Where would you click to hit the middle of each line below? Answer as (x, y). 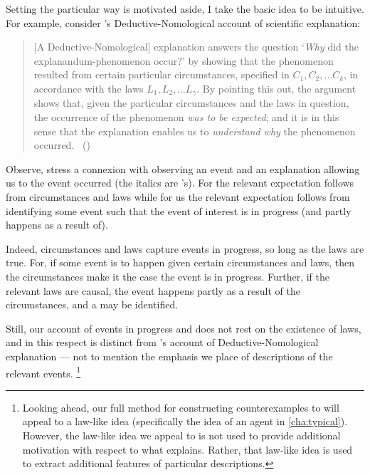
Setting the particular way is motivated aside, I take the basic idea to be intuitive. (185, 9)
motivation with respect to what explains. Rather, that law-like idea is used (187, 449)
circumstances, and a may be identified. (92, 304)
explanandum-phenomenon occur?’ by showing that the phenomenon (184, 60)
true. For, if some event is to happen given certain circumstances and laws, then (180, 262)
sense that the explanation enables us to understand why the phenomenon (195, 131)
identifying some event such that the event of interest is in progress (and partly (179, 210)
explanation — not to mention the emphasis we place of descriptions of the (169, 356)
